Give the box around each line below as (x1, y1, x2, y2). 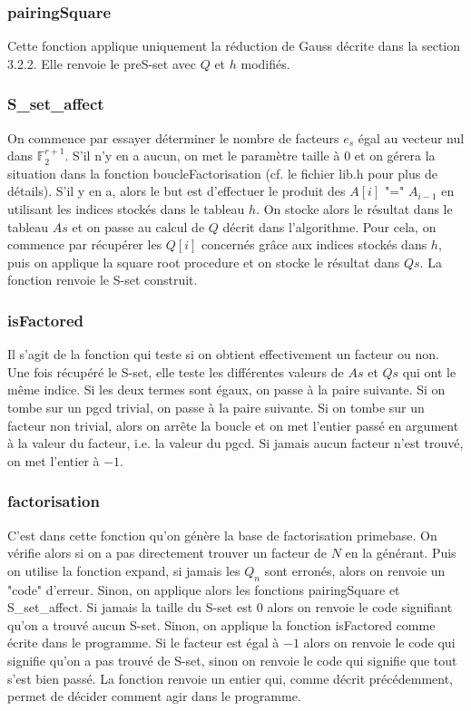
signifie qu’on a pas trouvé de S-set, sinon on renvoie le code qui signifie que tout (7, 650, 457, 669)
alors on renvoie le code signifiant (267, 598, 453, 617)
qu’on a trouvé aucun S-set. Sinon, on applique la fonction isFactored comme (7, 615, 436, 634)
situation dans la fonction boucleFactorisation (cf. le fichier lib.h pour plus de (7, 163, 437, 182)
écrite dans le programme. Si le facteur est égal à (7, 633, 280, 652)
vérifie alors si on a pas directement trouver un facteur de (7, 543, 328, 562)
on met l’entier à (7, 451, 100, 470)
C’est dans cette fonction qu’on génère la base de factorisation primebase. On (7, 525, 437, 544)
